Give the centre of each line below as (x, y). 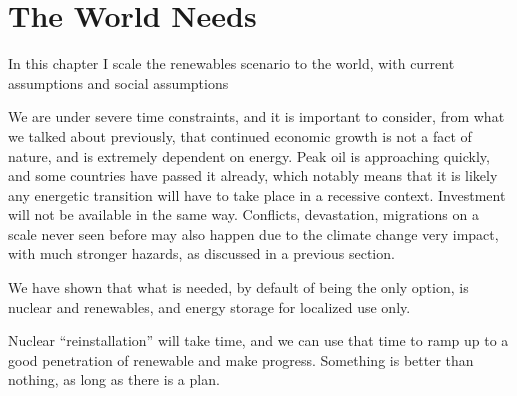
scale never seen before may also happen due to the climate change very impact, (253, 233)
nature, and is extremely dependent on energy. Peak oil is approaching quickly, (249, 155)
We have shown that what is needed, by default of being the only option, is (238, 287)
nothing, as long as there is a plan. (114, 379)
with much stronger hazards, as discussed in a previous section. (201, 253)
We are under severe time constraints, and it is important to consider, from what (256, 116)
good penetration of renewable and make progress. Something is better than (241, 359)
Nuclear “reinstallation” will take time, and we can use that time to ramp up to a (258, 340)
